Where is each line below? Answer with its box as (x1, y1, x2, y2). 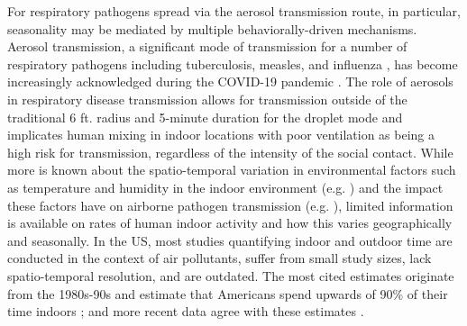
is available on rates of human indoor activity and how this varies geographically (7, 213, 453, 232)
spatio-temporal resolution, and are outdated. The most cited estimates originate (7, 266, 454, 285)
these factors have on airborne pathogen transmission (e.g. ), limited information (7, 195, 453, 214)
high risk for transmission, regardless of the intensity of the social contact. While (7, 142, 453, 161)
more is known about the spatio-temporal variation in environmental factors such (7, 160, 456, 179)
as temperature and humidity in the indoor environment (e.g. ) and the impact (7, 177, 444, 196)
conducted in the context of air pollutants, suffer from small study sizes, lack (7, 249, 432, 267)
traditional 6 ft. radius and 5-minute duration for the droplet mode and (7, 107, 403, 126)
